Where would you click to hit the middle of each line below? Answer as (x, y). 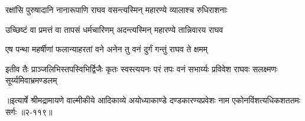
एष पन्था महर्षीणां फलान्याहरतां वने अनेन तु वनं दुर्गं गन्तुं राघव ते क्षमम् (107, 49)
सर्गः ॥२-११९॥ (29, 111)
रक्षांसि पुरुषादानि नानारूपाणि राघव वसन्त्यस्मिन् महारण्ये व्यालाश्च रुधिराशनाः (116, 9)
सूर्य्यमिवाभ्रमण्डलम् (31, 80)
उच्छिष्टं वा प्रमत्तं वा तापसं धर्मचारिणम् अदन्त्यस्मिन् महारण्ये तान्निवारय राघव (114, 29)
